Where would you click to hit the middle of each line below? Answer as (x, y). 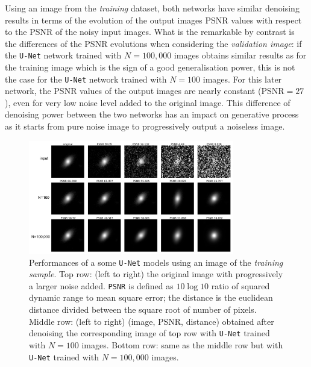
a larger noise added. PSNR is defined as (101, 285)
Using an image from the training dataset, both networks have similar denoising (152, 8)
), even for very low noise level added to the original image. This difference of (148, 102)
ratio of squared (240, 285)
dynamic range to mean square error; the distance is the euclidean (151, 297)
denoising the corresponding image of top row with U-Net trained (149, 333)
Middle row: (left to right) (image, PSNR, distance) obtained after (152, 321)
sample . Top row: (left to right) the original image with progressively (156, 274)
